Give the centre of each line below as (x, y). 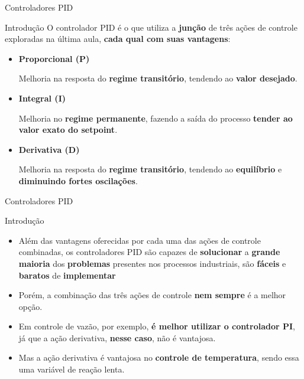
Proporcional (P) (54, 58)
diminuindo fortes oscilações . (78, 180)
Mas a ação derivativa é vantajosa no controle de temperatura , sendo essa (159, 357)
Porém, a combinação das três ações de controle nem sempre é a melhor (152, 295)
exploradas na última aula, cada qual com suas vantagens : (118, 39)
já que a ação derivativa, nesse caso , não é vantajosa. (117, 337)
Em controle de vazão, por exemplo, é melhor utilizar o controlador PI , (157, 326)
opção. (30, 306)
